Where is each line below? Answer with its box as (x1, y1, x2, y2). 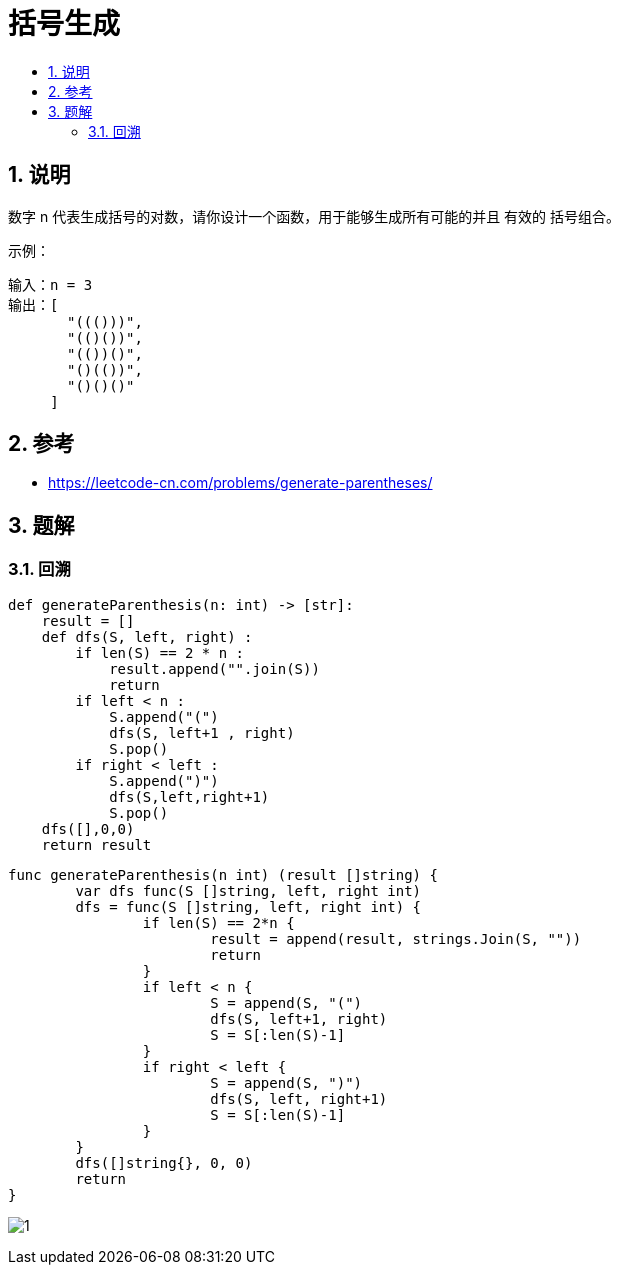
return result (41, 836, 152, 853)
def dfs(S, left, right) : (41, 628, 253, 645)
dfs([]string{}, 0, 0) (75, 1154, 253, 1171)
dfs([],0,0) (41, 820, 135, 837)
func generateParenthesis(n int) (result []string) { (8, 866, 438, 883)
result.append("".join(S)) (109, 660, 320, 677)
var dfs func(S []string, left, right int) (75, 882, 422, 899)
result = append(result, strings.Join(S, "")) (210, 930, 582, 947)
